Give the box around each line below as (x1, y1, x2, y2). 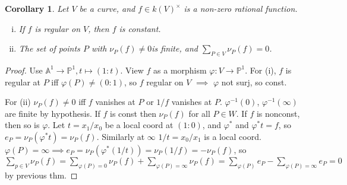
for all (188, 107, 210, 119)
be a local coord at (105, 119, 173, 131)
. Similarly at (96, 130, 145, 142)
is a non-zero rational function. (184, 2, 298, 14)
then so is (5, 119, 40, 131)
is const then (110, 107, 156, 119)
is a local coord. (204, 130, 261, 142)
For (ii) (5, 95, 31, 108)
